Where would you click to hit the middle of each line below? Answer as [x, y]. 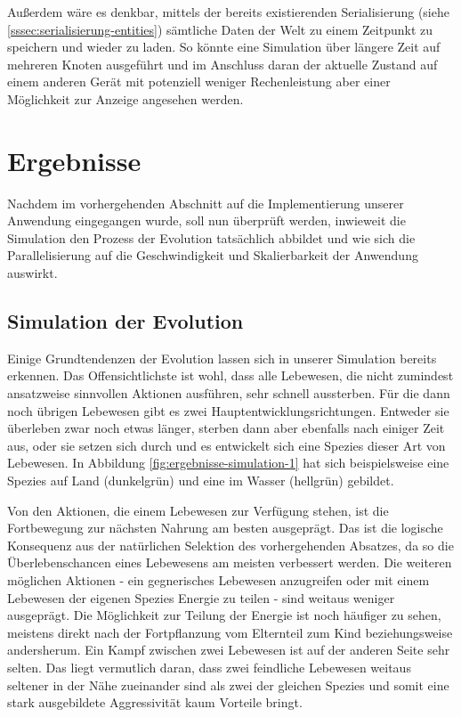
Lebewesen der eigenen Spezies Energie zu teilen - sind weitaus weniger [201, 597]
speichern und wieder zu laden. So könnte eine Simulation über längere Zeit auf [224, 47]
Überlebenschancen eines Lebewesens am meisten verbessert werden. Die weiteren [230, 562]
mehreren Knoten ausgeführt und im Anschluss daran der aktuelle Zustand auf [222, 64]
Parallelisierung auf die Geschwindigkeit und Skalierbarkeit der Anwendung [213, 255]
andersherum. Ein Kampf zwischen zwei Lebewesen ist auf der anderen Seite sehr [229, 650]
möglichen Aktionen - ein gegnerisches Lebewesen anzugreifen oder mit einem [218, 579]
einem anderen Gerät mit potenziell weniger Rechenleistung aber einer [199, 81]
